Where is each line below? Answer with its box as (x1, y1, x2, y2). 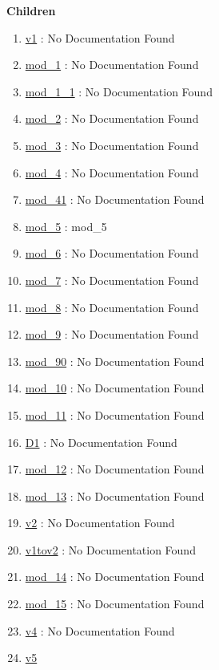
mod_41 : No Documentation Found (25, 191, 205, 208)
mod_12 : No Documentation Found (25, 461, 205, 477)
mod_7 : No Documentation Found (25, 271, 199, 288)
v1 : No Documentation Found (25, 29, 175, 46)
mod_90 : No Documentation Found (25, 352, 205, 369)
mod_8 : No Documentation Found (25, 298, 199, 315)
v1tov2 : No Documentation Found (25, 541, 196, 558)
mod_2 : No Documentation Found (25, 110, 199, 127)
